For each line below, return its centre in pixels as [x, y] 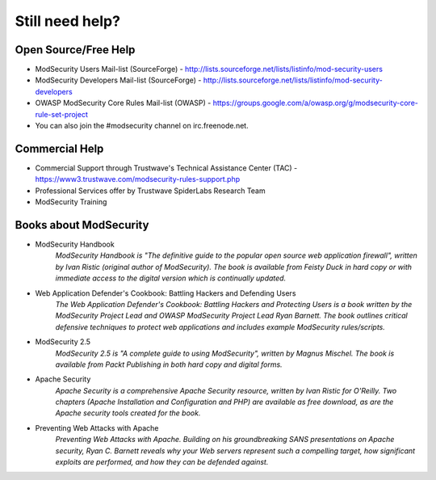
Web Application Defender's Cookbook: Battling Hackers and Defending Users [166, 293]
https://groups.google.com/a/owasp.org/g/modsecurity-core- [316, 103]
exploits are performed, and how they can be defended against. [162, 462]
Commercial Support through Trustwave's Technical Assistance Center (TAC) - [166, 168]
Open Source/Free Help [75, 50]
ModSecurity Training [71, 202]
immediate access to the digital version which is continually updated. [171, 278]
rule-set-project [61, 114]
